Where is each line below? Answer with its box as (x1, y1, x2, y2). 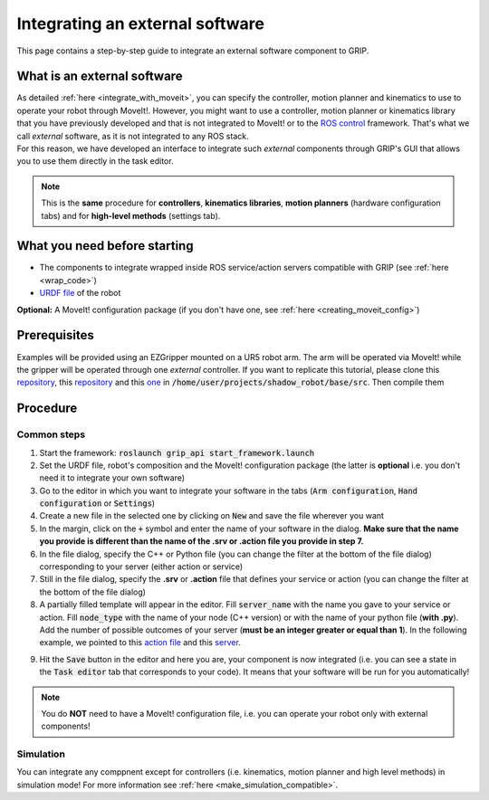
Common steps (16, 428, 86, 441)
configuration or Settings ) (39, 498, 156, 509)
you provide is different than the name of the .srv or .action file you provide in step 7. (39, 536, 364, 547)
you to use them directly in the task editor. (16, 156, 174, 167)
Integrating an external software (16, 14, 264, 33)
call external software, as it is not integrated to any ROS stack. (16, 130, 249, 141)
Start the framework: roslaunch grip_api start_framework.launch (39, 447, 315, 458)
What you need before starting (16, 238, 194, 253)
